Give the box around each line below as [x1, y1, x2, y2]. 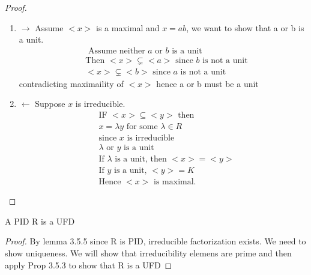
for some [126, 122, 158, 131]
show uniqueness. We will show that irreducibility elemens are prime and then [5, 247, 292, 259]
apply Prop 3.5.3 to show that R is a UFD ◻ [5, 258, 172, 271]
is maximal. [154, 178, 196, 187]
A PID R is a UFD [5, 214, 75, 227]
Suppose [35, 97, 65, 110]
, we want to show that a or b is [186, 21, 304, 34]
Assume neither [88, 46, 145, 55]
